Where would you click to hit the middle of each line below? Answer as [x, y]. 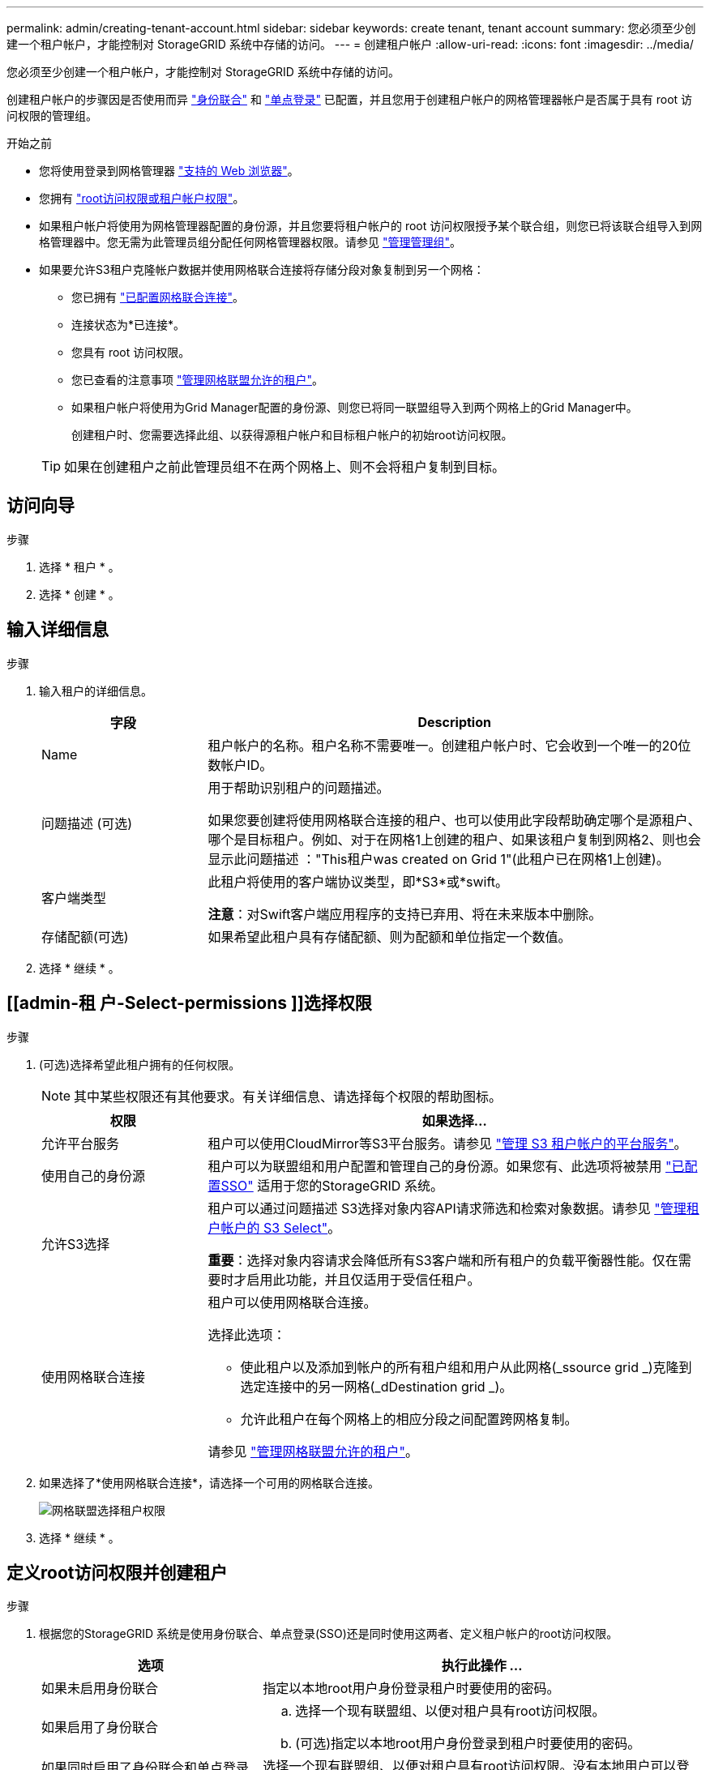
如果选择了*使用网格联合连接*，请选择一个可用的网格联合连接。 [210, 1482]
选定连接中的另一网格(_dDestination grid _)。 [376, 1386]
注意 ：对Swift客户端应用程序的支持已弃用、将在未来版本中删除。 [405, 914]
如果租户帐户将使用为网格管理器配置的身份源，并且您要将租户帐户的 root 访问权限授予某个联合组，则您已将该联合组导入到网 [371, 226]
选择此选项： [247, 1334]
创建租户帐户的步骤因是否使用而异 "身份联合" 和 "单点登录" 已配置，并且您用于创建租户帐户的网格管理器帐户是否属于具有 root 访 [350, 99]
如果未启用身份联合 [100, 1689]
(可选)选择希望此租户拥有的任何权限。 [140, 1064]
